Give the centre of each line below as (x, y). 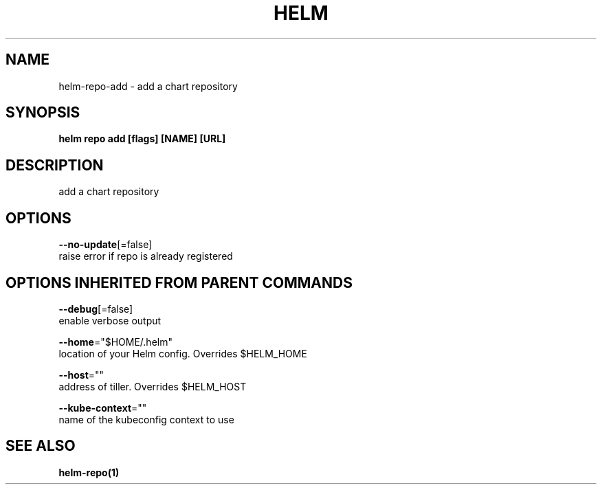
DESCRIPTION (55, 165)
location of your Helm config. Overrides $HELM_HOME (183, 353)
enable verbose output (110, 320)
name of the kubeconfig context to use (146, 419)
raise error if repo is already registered (146, 256)
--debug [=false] (96, 309)
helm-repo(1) (89, 472)
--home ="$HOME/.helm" (115, 342)
